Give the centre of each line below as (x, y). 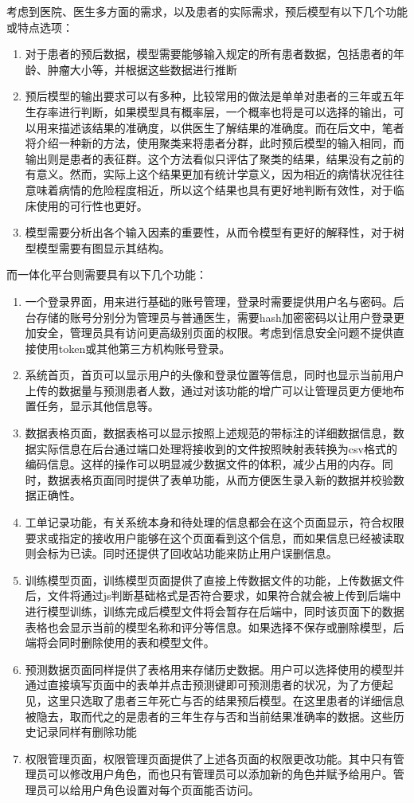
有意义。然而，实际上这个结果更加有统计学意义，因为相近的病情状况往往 (215, 174)
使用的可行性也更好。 (92, 205)
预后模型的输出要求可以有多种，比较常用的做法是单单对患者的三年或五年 (215, 96)
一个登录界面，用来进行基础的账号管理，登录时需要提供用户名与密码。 (209, 301)
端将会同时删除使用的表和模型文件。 (120, 642)
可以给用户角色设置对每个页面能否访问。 (153, 789)
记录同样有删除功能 (86, 732)
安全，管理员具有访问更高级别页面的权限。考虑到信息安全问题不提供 (215, 333)
